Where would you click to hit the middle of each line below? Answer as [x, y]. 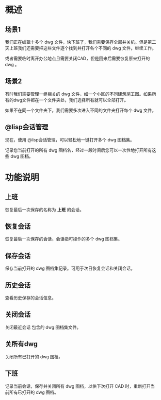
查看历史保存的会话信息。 [31, 298]
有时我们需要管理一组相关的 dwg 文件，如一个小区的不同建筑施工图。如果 [79, 94]
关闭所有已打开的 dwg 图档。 [34, 357]
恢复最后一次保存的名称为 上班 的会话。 [44, 209]
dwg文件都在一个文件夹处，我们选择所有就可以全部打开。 [71, 100]
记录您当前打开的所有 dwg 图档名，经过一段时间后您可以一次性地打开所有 [79, 150]
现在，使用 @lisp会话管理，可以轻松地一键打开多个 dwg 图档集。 [70, 139]
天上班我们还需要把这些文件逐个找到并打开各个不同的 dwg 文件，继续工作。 [81, 48]
